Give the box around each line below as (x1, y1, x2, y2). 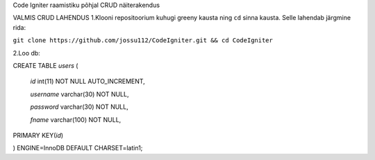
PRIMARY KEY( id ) (12, 131, 64, 139)
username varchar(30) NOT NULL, (30, 90, 129, 98)
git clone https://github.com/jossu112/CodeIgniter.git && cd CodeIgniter (12, 37, 274, 44)
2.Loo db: (12, 48, 41, 57)
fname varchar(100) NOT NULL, (30, 115, 122, 124)
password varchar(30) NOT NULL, (30, 103, 128, 111)
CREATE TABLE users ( (12, 61, 78, 69)
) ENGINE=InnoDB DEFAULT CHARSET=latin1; (12, 144, 143, 152)
